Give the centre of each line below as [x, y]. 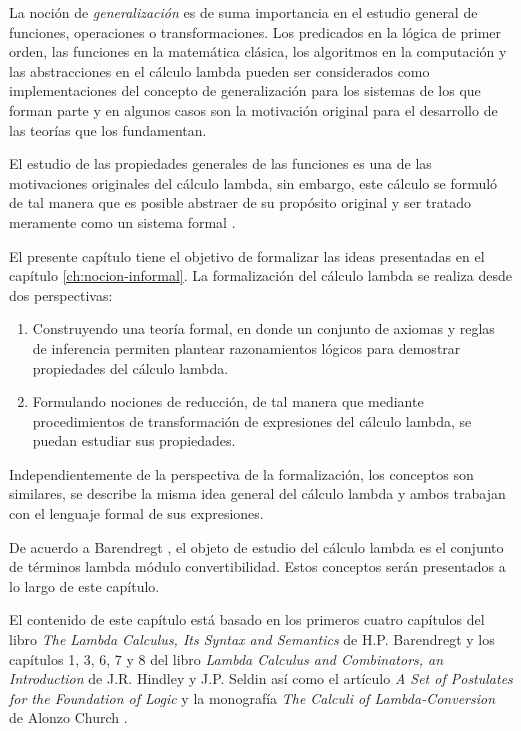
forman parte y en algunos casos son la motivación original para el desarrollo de [253, 109]
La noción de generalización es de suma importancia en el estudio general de [243, 12]
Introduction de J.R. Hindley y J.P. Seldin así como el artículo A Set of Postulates [261, 678]
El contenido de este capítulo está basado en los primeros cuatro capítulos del [247, 619]
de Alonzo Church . [68, 717]
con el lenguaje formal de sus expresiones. [136, 513]
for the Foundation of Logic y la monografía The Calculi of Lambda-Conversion [252, 697]
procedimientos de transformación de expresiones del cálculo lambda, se [252, 420]
